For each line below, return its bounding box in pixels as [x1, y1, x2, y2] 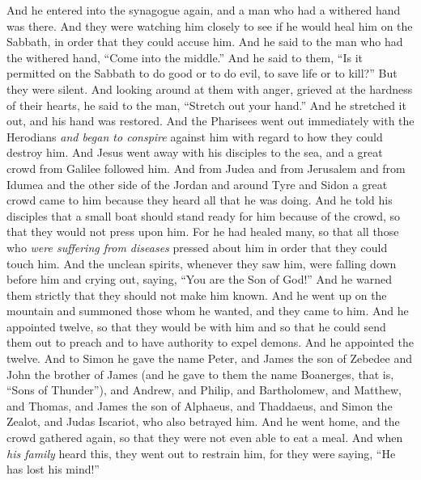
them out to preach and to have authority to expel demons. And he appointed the [6, 334, 415, 351]
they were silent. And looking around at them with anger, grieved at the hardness [6, 80, 413, 97]
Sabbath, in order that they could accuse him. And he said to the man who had [6, 33, 403, 50]
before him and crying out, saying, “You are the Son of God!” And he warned [6, 271, 392, 288]
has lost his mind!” [6, 461, 100, 478]
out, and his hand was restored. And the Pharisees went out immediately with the [6, 112, 415, 129]
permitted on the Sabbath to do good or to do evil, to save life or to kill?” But [6, 65, 398, 82]
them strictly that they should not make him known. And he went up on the [6, 286, 387, 303]
